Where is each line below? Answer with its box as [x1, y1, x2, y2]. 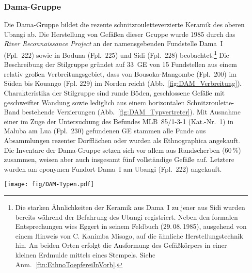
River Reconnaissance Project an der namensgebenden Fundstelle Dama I [4, 38, 223, 48]
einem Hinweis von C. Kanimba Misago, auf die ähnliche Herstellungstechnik [15, 230, 243, 241]
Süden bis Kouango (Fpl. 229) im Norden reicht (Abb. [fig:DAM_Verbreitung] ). [4, 78, 242, 88]
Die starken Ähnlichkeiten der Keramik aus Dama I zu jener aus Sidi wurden [15, 202, 245, 212]
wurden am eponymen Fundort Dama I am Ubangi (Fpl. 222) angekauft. [4, 163, 222, 174]
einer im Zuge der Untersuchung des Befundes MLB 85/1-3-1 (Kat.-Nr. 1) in [4, 116, 234, 126]
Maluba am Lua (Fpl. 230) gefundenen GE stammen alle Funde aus [4, 126, 206, 136]
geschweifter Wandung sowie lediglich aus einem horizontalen [4, 97, 185, 107]
